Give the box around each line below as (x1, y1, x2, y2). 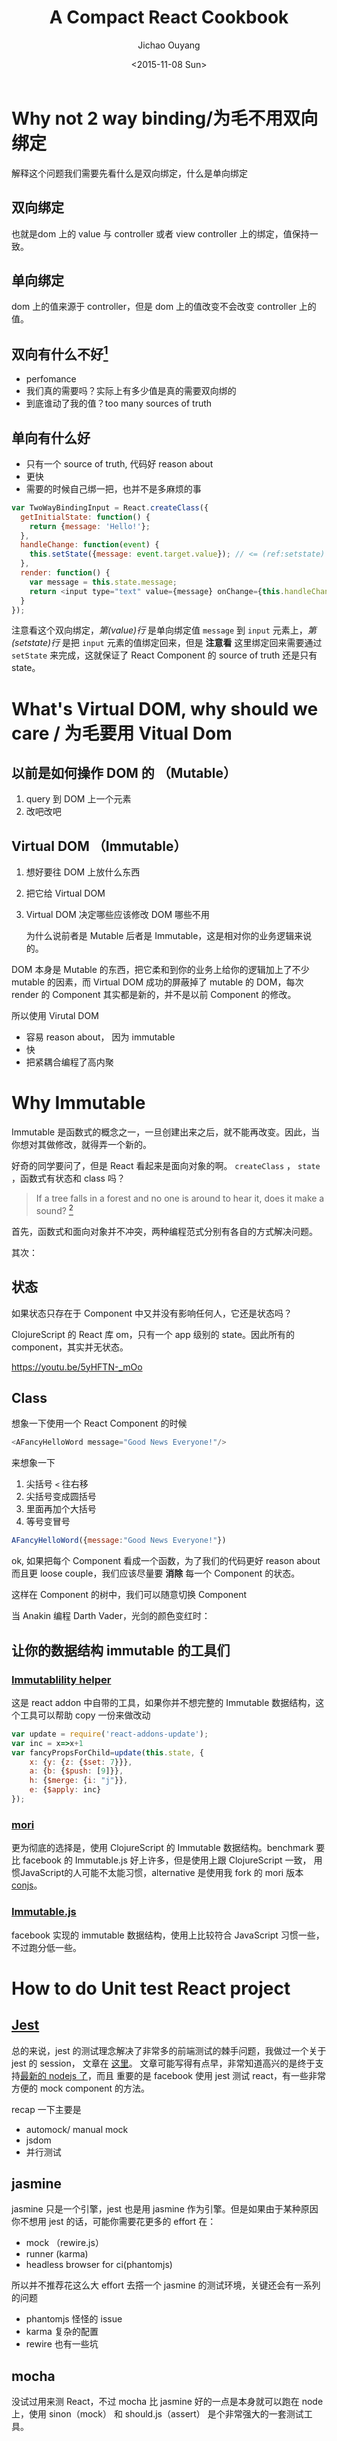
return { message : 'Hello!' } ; (29, 521, 151, 531)
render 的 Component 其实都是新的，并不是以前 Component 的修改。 (11, 989, 297, 1001)
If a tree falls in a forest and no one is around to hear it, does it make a (35, 1192, 325, 1205)
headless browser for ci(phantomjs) (25, 2259, 173, 2271)
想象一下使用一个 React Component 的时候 (11, 1417, 188, 1430)
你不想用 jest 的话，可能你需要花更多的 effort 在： (11, 2216, 217, 2228)
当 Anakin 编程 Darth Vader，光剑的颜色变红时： (11, 1610, 211, 1622)
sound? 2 (35, 1203, 74, 1216)
